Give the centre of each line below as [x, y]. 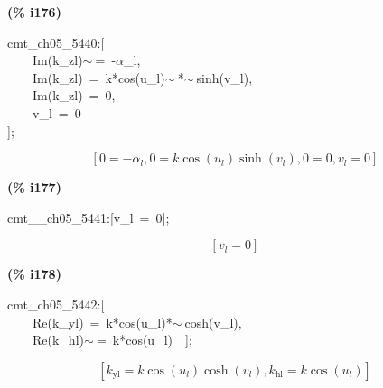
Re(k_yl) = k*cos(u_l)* [102, 322]
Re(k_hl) [58, 340]
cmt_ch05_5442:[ [56, 304]
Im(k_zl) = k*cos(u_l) [98, 77]
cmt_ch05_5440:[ [56, 42]
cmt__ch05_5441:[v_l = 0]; [89, 217]
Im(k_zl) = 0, [74, 95]
